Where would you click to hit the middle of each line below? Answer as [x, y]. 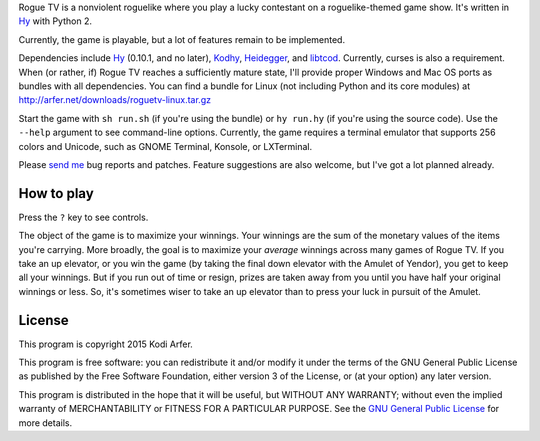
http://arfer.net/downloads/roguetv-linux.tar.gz [115, 100]
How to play [56, 193]
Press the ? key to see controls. [83, 217]
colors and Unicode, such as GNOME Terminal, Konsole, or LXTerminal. [165, 146]
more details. [45, 422]
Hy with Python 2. [55, 21]
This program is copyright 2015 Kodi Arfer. [106, 344]
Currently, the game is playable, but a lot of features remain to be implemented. [181, 39]
